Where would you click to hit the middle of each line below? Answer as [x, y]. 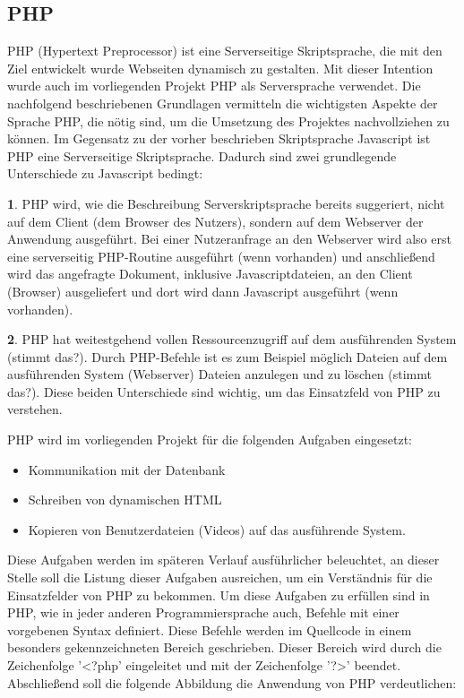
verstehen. [35, 409]
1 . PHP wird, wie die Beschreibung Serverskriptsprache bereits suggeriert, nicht [226, 203]
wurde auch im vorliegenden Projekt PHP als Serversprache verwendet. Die [214, 86]
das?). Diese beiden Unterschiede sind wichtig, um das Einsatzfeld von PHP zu [224, 391]
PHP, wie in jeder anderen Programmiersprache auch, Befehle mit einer [203, 612]
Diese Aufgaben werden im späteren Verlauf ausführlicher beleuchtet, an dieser [223, 560]
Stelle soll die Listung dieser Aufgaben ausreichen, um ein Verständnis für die [220, 577]
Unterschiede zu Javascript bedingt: [105, 173]
